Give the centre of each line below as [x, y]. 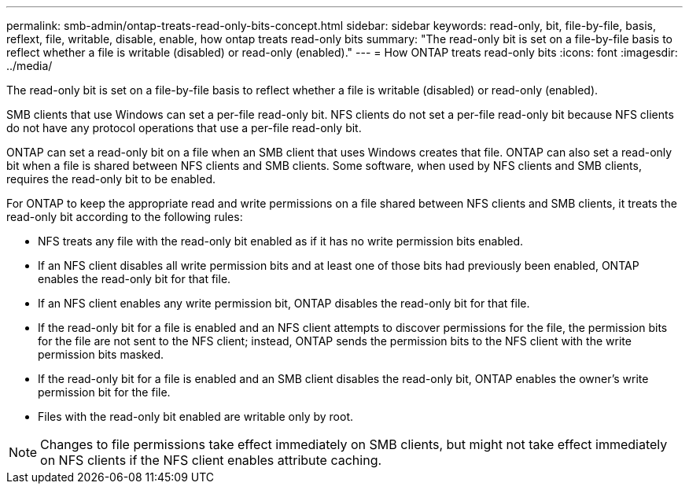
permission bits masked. [101, 354]
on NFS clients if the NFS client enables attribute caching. [211, 460]
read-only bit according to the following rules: [125, 217]
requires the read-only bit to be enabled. [111, 179]
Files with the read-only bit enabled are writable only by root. [195, 416]
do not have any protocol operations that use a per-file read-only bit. [184, 128]
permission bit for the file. [104, 392]
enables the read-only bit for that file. [134, 279]
